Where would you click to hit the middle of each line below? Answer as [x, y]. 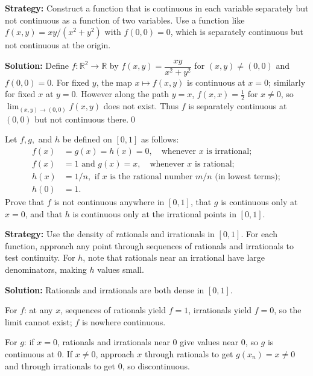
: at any [39, 310]
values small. [121, 269]
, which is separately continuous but [237, 32]
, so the [288, 310]
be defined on [87, 139]
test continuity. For [40, 257]
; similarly [287, 82]
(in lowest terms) [246, 177]
